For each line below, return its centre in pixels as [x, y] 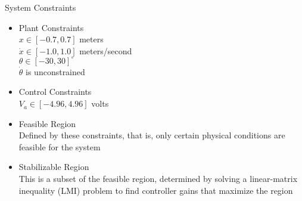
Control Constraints [55, 92]
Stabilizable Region [54, 167]
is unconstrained [55, 71]
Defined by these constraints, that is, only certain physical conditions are [152, 135]
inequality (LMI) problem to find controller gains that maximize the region [156, 190]
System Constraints [41, 7]
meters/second [106, 50]
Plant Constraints [51, 27]
